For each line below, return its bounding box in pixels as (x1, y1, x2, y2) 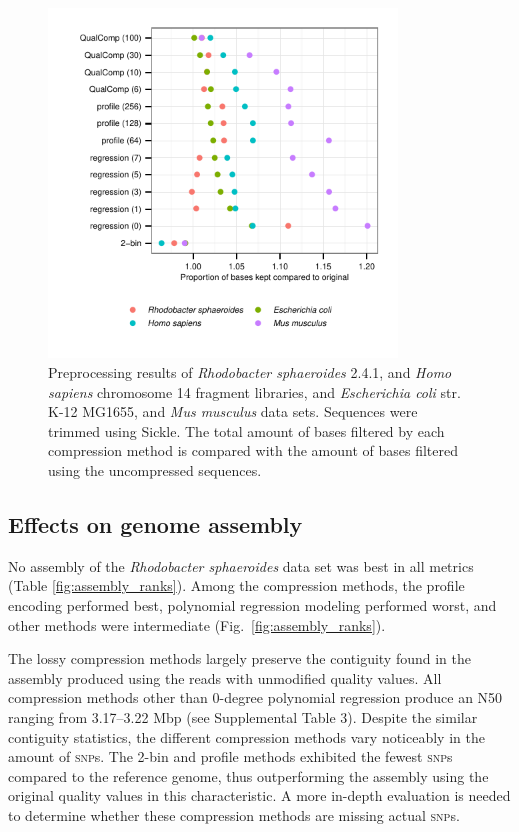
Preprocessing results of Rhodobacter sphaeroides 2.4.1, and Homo (48, 361, 452, 382)
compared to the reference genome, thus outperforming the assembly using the (8, 765, 489, 786)
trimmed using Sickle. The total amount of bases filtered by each (48, 420, 445, 441)
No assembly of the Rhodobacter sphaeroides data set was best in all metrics (8, 555, 474, 576)
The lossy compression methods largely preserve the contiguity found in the (8, 648, 471, 669)
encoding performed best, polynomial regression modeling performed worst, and (8, 594, 497, 615)
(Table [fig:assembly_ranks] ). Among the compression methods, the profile (8, 575, 465, 596)
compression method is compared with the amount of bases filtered (48, 440, 458, 461)
